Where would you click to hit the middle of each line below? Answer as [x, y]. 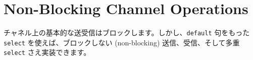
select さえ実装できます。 [47, 52]
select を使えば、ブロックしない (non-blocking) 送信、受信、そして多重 [122, 42]
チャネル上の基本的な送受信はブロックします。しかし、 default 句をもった [127, 33]
